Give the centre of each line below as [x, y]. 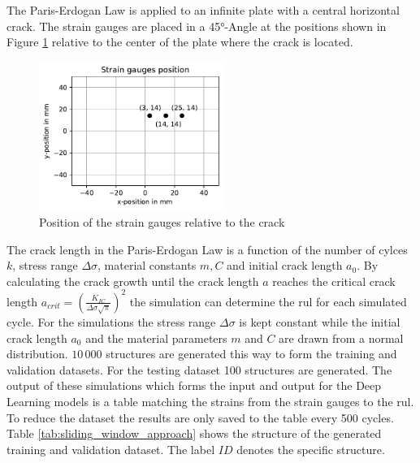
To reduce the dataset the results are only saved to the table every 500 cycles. [200, 417]
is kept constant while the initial [320, 321]
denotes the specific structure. [311, 449]
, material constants [147, 265]
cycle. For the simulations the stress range [111, 321]
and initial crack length [285, 265]
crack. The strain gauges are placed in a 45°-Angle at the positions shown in [197, 26]
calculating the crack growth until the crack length [133, 281]
